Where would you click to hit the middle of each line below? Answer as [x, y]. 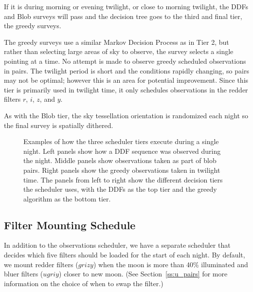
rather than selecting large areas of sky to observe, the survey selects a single [119, 51]
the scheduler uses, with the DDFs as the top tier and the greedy [120, 189]
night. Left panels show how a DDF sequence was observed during [122, 151]
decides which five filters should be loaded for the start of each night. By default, [125, 255]
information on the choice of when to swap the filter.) [84, 283]
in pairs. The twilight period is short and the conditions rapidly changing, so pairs [126, 70]
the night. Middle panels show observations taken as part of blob [120, 160]
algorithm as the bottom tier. [67, 198]
